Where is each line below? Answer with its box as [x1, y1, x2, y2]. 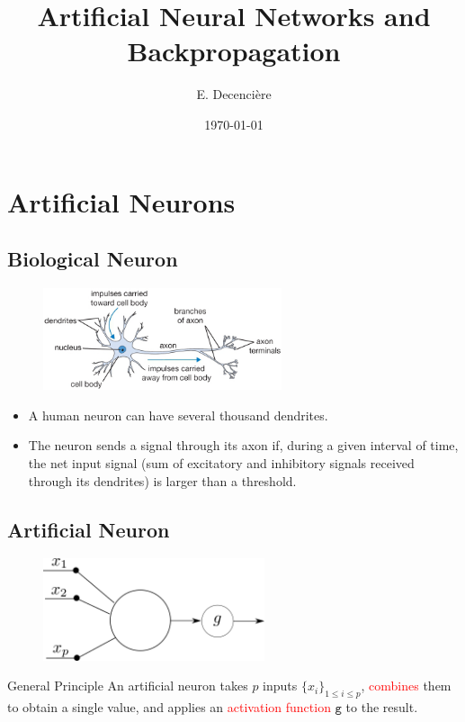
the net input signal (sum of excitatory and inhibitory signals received [28, 454, 415, 473]
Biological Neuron [7, 245, 178, 273]
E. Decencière [196, 85, 272, 104]
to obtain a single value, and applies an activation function [7, 698, 331, 717]
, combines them [361, 676, 452, 695]
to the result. [345, 698, 418, 717]
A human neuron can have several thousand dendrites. [28, 405, 328, 424]
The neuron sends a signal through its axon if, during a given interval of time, [28, 436, 459, 455]
